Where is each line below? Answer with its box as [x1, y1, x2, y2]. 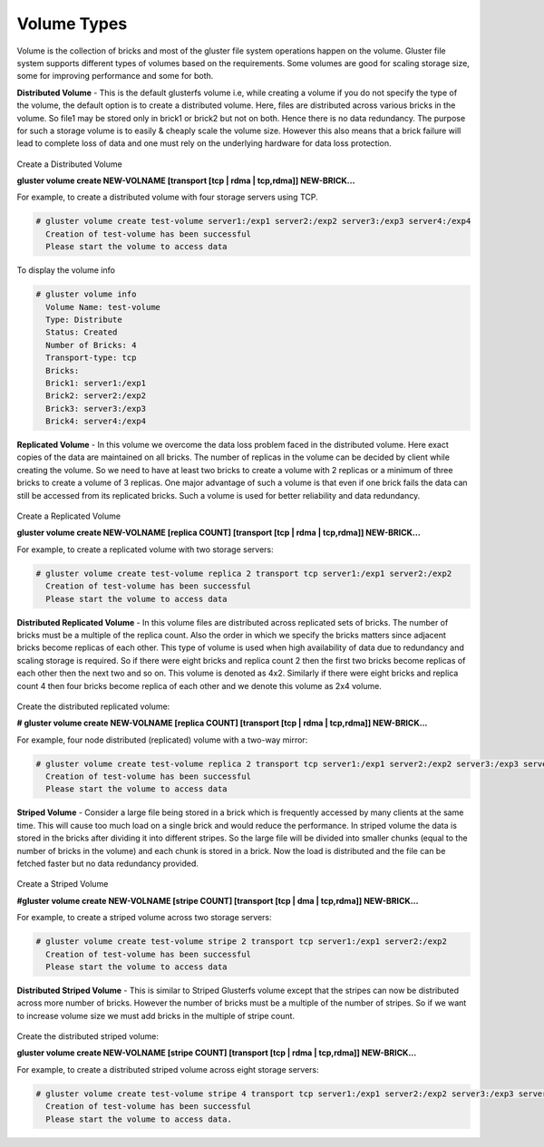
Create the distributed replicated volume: [16, 701, 170, 712]
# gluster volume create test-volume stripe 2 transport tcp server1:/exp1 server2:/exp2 [35, 937, 448, 947]
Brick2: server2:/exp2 [45, 391, 147, 401]
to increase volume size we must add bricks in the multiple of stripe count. [16, 1010, 295, 1021]
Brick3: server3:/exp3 [45, 403, 147, 413]
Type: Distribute [45, 314, 122, 325]
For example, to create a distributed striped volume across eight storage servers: [16, 1064, 319, 1074]
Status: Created [45, 327, 118, 337]
